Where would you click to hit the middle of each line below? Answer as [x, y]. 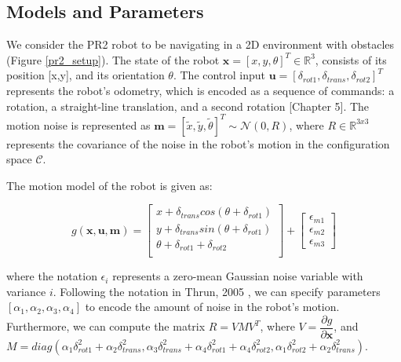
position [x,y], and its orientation [86, 75]
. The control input [219, 75]
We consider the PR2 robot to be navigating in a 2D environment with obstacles [200, 44]
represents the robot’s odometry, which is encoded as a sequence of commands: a [200, 90]
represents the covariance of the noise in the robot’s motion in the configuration [198, 143]
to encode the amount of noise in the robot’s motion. [212, 307]
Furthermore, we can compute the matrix [106, 326]
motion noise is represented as [78, 124]
